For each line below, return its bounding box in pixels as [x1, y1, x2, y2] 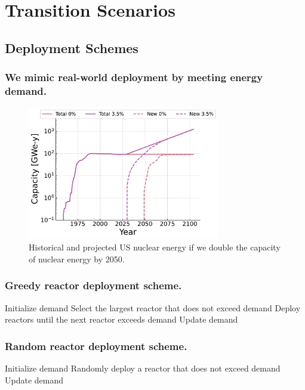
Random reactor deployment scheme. [5, 338, 187, 353]
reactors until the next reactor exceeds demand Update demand [5, 313, 238, 326]
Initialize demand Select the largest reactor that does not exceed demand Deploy [5, 301, 301, 314]
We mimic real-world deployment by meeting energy [5, 70, 263, 85]
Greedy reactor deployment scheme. [5, 278, 182, 293]
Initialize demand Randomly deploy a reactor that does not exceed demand [5, 362, 281, 374]
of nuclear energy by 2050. [29, 252, 125, 265]
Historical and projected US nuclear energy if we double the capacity [29, 241, 281, 253]
